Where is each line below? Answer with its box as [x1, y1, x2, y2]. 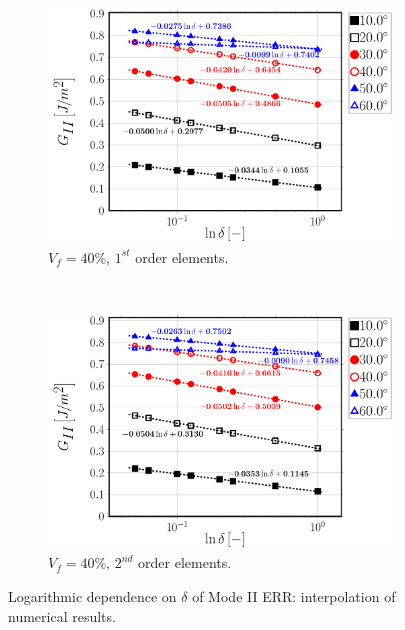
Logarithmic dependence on [8, 586, 177, 607]
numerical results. [8, 605, 116, 626]
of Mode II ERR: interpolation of [192, 586, 396, 607]
